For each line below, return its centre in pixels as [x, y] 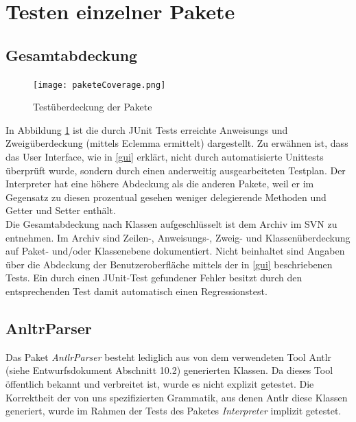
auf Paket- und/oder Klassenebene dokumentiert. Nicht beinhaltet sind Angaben [175, 251]
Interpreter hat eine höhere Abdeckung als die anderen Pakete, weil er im [160, 184]
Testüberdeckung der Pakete [93, 107]
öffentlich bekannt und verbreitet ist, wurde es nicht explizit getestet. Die [160, 383]
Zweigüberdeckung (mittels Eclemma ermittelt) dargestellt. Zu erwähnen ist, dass [177, 143]
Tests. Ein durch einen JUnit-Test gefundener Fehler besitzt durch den [154, 278]
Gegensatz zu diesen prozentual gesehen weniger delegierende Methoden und [166, 197]
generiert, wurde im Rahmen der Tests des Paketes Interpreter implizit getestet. [174, 411]
